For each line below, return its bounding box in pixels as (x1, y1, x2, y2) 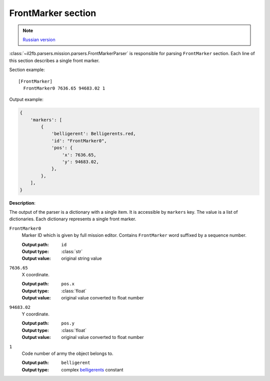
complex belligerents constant (61, 366, 123, 372)
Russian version (22, 37, 56, 43)
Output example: (9, 97, 43, 103)
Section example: (9, 67, 45, 73)
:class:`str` (61, 248, 83, 254)
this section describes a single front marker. (9, 58, 100, 64)
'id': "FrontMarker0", (51, 138, 107, 144)
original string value (61, 255, 102, 261)
